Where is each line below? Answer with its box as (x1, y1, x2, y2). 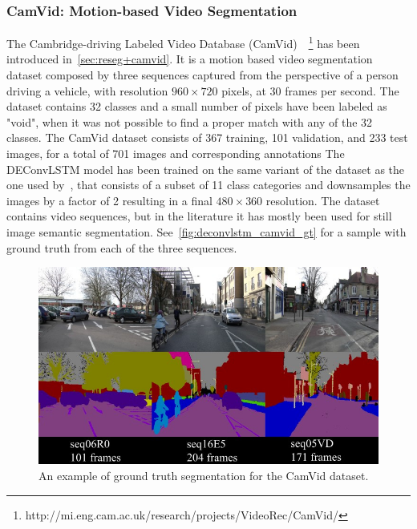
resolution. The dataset (265, 192, 380, 208)
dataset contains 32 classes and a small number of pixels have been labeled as (6, 98, 387, 115)
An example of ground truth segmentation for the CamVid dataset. (38, 466, 369, 483)
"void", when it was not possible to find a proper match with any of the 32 (6, 113, 373, 130)
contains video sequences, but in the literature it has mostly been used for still (6, 208, 392, 224)
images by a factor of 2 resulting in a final (6, 192, 213, 208)
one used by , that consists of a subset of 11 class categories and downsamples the (6, 176, 411, 193)
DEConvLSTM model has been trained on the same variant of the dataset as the (6, 160, 405, 177)
